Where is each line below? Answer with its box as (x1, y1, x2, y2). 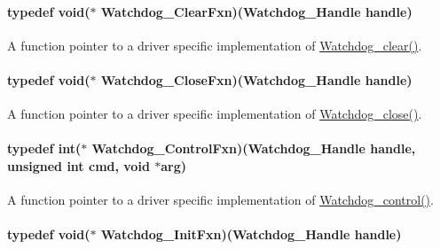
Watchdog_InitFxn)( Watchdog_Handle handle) (100, 225, 402, 244)
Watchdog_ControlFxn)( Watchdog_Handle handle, (91, 139, 416, 158)
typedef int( (7, 139, 82, 158)
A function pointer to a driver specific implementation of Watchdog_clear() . (7, 35, 422, 54)
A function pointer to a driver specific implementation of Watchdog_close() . (7, 105, 422, 123)
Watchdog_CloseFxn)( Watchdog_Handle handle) (100, 70, 412, 89)
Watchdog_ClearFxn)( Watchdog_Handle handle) (100, 2, 412, 20)
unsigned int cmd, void (7, 156, 150, 175)
